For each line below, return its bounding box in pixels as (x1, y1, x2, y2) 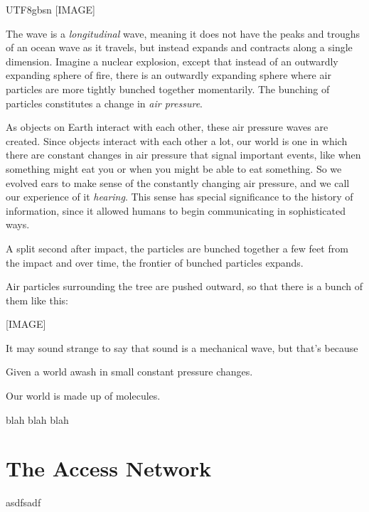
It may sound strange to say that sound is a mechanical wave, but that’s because (6, 340, 358, 355)
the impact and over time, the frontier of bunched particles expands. (6, 255, 304, 270)
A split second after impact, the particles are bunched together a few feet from (6, 240, 348, 255)
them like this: (6, 292, 68, 307)
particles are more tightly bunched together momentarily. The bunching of (6, 81, 330, 96)
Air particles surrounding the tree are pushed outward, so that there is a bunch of (6, 279, 363, 294)
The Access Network (6, 454, 212, 483)
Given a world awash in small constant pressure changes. (6, 364, 253, 379)
